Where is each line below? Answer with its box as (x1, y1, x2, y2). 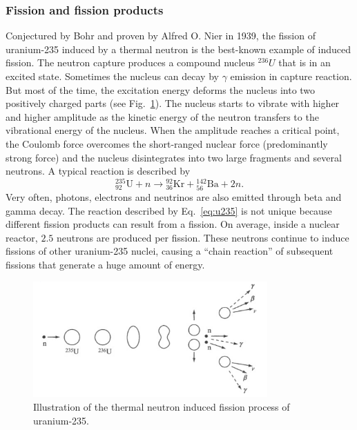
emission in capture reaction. (230, 69, 352, 83)
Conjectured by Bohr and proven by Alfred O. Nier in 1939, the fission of (6, 28, 316, 43)
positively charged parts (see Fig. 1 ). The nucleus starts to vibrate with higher (6, 96, 340, 110)
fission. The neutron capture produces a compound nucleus (6, 55, 255, 70)
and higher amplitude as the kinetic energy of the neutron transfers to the (6, 109, 319, 124)
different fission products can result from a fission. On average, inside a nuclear (6, 217, 340, 231)
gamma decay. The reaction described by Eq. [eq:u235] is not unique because (6, 203, 332, 217)
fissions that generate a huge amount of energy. (6, 257, 205, 271)
